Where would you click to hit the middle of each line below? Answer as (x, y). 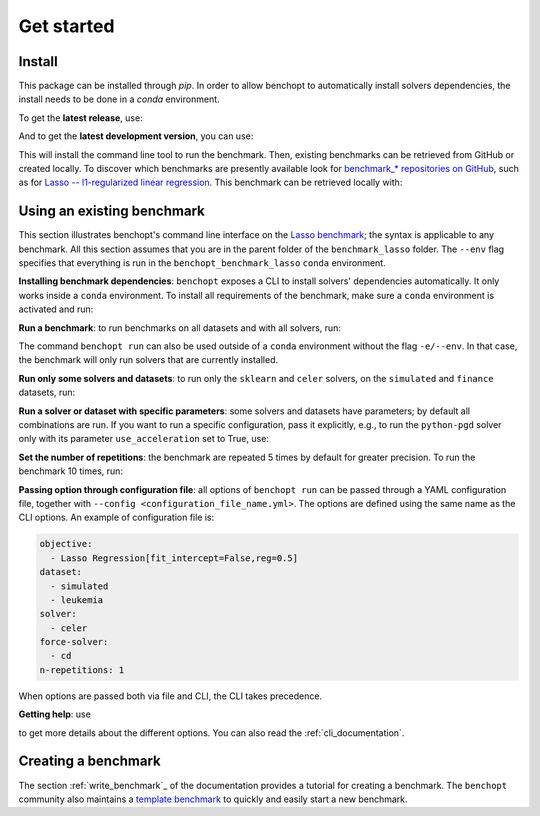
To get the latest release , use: (81, 117)
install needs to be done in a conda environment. (119, 99)
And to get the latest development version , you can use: (136, 136)
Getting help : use (55, 714)
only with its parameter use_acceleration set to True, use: (144, 439)
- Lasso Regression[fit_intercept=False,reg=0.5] (174, 558)
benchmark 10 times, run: (71, 471)
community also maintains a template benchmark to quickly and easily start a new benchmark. (213, 799)
